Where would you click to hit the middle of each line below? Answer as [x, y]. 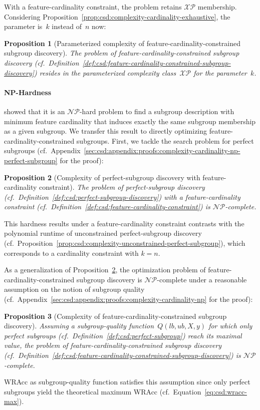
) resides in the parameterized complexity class [105, 72]
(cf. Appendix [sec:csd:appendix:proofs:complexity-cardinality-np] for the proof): [128, 299]
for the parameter [220, 72]
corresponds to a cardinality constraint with [71, 253]
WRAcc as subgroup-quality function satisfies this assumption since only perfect [127, 382]
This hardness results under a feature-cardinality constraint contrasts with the [124, 223]
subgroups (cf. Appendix [42, 150]
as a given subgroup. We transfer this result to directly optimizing [106, 131]
